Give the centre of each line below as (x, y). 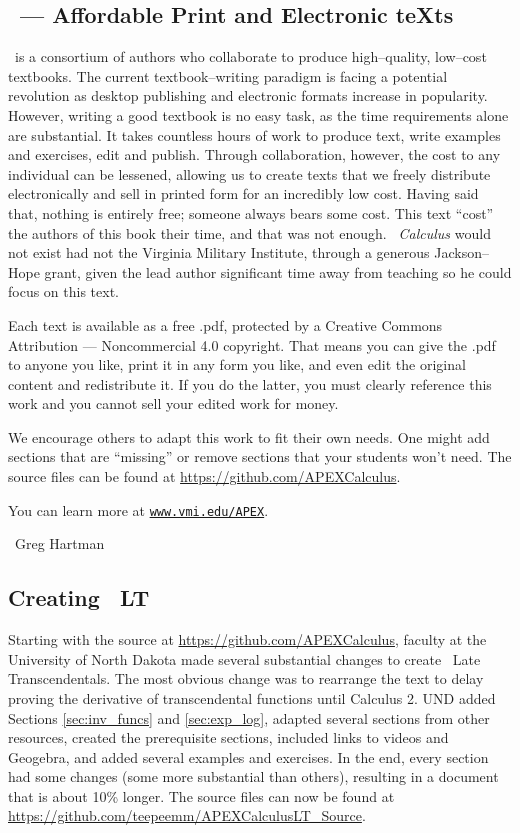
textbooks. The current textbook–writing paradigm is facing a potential (228, 75)
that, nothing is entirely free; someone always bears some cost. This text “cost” (251, 212)
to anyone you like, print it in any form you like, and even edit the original (237, 364)
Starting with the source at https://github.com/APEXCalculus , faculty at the (247, 639)
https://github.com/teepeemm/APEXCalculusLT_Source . (187, 815)
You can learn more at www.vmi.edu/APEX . (138, 509)
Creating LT (79, 597)
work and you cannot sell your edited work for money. (173, 403)
